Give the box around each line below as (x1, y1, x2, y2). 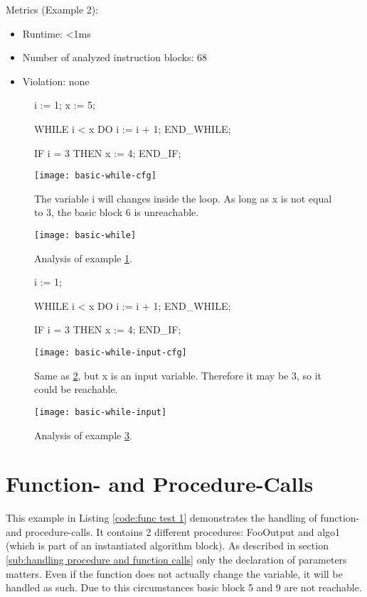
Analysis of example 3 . (34, 427, 132, 442)
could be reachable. (34, 382, 118, 397)
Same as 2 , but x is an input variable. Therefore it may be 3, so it (34, 367, 322, 382)
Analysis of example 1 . (34, 250, 132, 265)
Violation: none (22, 73, 90, 88)
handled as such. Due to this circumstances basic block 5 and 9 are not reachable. (6, 580, 362, 595)
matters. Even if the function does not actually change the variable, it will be (6, 566, 343, 581)
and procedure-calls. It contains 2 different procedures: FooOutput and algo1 (6, 524, 341, 539)
